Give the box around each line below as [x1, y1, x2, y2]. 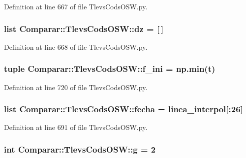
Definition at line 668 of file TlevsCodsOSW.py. [4, 41, 148, 52]
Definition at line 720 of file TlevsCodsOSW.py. [4, 82, 148, 92]
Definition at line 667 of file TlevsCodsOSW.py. [4, 1, 148, 11]
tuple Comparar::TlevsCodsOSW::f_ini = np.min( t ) [4, 63, 215, 75]
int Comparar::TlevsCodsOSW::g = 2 [4, 143, 156, 155]
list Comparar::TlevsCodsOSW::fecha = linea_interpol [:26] [4, 103, 243, 115]
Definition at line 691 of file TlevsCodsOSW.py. [4, 122, 148, 132]
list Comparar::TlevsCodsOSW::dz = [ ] [4, 22, 164, 34]
